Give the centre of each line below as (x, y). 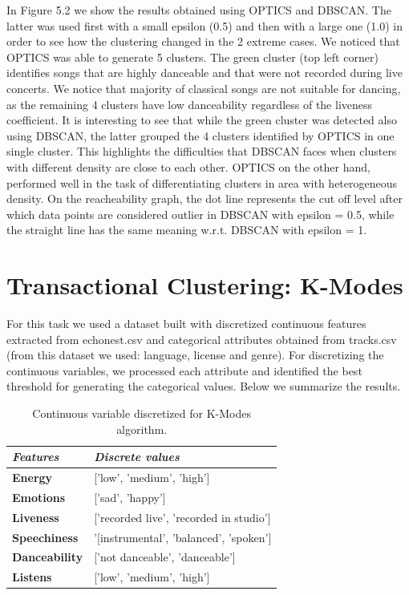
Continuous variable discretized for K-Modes (142, 413)
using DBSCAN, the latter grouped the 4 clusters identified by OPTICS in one (200, 135)
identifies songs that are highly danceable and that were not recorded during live (204, 73)
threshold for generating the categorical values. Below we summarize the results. (204, 386)
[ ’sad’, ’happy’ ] (130, 497)
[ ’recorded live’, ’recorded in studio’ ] (182, 517)
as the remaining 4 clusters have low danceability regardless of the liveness (190, 104)
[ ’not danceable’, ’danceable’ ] (165, 557)
